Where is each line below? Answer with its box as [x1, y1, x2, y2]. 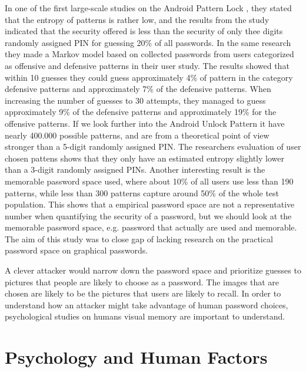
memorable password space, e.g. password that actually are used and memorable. [5, 221, 297, 233]
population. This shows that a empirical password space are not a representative [5, 198, 295, 210]
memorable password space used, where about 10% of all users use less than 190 [5, 175, 294, 187]
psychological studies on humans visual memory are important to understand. [5, 310, 285, 322]
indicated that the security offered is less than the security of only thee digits [5, 25, 283, 37]
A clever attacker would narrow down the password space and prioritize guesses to [5, 264, 301, 276]
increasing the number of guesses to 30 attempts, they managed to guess [5, 94, 266, 106]
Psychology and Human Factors [5, 345, 268, 369]
